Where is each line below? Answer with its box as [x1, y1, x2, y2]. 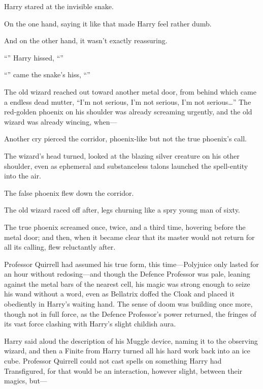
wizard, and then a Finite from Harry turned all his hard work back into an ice [4, 345, 250, 356]
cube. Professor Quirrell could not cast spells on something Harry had [4, 355, 222, 366]
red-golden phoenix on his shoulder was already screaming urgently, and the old [4, 106, 252, 117]
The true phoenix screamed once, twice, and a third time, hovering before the [4, 221, 246, 232]
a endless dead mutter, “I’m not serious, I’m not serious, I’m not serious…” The [4, 96, 251, 107]
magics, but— [4, 375, 47, 386]
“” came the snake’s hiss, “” [4, 69, 90, 80]
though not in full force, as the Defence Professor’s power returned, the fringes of [4, 308, 256, 319]
